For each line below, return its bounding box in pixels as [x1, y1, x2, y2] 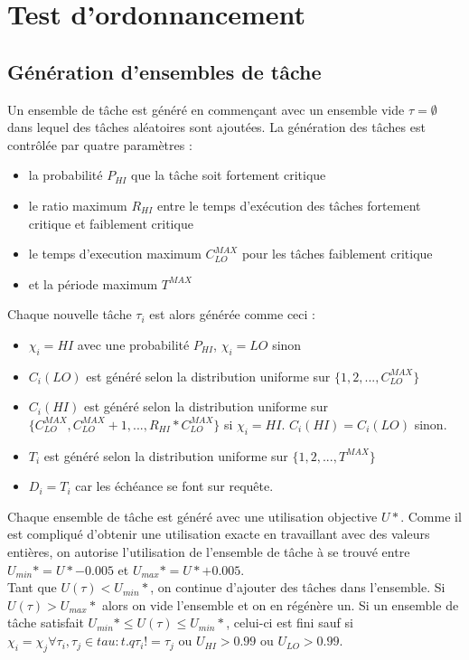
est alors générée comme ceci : [149, 305, 315, 324]
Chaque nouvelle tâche [7, 305, 132, 324]
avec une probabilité [77, 335, 190, 354]
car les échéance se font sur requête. [75, 476, 274, 495]
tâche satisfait [7, 613, 84, 632]
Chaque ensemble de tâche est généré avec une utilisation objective [7, 506, 378, 525]
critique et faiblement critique [28, 213, 193, 232]
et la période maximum [28, 274, 158, 293]
